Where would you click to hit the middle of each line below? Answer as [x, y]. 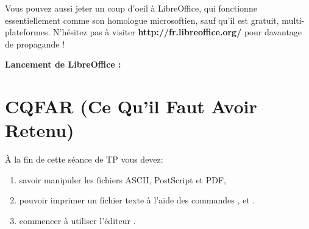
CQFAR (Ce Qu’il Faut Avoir [131, 106]
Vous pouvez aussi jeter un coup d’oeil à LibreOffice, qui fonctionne [131, 8]
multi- [293, 20]
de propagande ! [35, 44]
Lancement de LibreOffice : [63, 64]
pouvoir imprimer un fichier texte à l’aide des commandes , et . [137, 200]
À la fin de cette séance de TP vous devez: [84, 159]
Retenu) [40, 130]
